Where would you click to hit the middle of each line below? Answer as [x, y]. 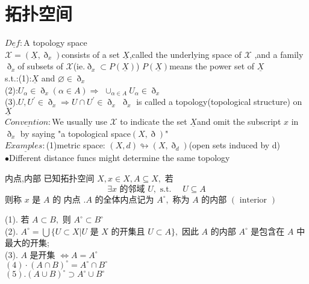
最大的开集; [27, 243]
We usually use [80, 121]
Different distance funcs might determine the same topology [120, 158]
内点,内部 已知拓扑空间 [50, 178]
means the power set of [212, 66]
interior [253, 200]
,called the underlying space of [185, 54]
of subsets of [40, 66]
